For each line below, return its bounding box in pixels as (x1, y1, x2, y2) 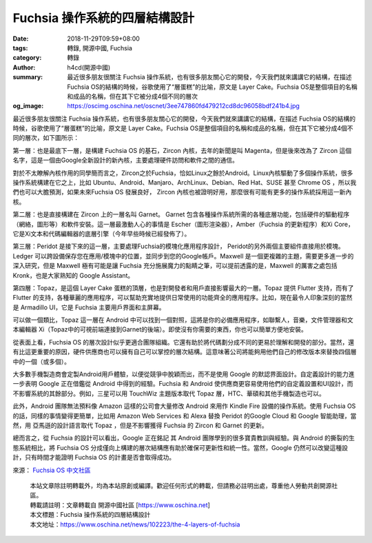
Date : (12, 34, 29, 43)
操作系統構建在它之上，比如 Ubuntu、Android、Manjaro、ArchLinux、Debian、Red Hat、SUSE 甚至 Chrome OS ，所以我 (12, 178, 357, 187)
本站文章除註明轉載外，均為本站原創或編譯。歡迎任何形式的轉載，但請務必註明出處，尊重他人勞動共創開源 (30, 481, 332, 489)
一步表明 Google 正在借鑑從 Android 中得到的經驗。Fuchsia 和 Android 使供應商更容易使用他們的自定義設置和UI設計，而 (12, 380, 353, 388)
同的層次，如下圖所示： (12, 134, 79, 142)
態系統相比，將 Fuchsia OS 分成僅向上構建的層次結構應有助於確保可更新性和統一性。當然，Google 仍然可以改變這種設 (12, 443, 348, 451)
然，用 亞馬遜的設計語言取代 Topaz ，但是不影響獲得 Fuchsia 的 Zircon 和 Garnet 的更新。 (12, 421, 268, 429)
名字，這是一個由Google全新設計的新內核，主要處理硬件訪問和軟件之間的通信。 (12, 156, 239, 165)
